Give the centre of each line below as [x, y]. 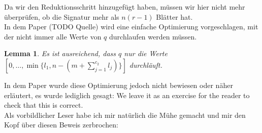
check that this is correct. [44, 105]
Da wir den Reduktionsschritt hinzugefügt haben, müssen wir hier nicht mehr [125, 7]
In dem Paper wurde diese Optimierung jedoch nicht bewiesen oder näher [119, 85]
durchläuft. [146, 64]
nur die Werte [146, 53]
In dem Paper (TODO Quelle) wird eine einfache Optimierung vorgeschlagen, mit [131, 27]
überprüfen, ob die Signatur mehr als [62, 16]
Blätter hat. [174, 16]
